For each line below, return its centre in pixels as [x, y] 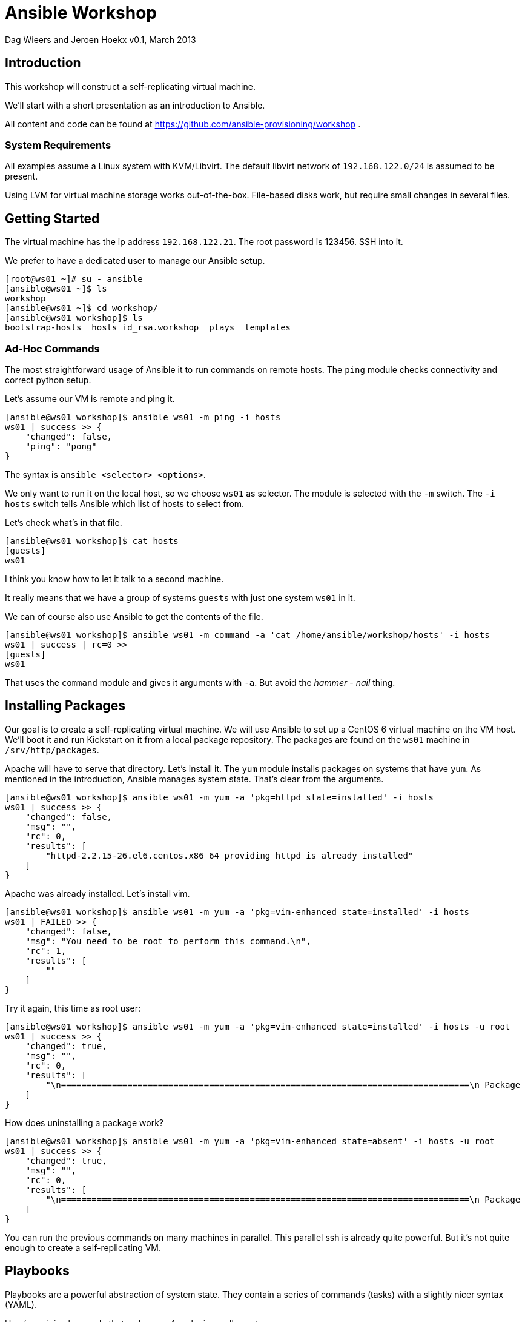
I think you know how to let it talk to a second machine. [114, 579]
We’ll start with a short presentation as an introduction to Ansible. [135, 105]
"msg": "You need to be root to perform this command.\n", [168, 941]
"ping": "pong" [61, 446]
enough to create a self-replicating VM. [83, 1247]
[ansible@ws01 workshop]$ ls [74, 318]
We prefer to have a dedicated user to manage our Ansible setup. [135, 261]
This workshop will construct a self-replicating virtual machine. [130, 86]
